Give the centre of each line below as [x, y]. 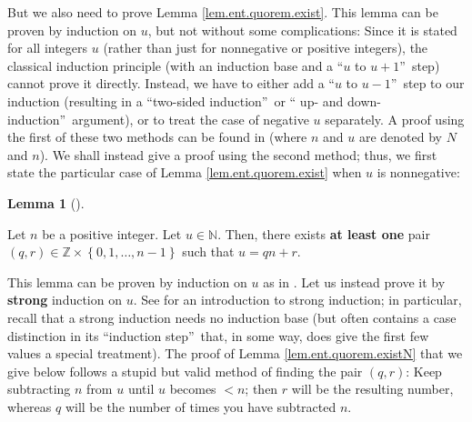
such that [208, 251]
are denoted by [401, 137]
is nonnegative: [418, 172]
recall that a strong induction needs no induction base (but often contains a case [232, 317]
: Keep [424, 371]
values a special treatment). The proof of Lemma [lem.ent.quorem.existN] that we [235, 353]
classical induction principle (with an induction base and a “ [176, 65]
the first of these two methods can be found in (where [157, 137]
